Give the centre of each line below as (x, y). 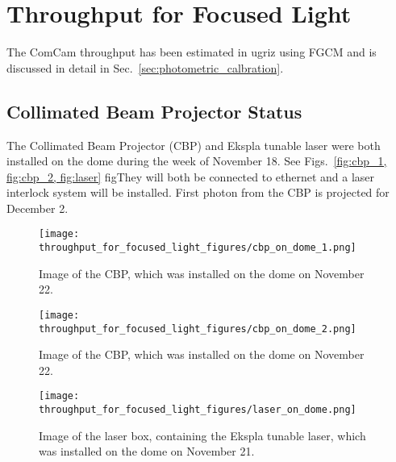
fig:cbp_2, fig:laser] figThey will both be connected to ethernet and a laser (191, 176)
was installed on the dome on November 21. (147, 451)
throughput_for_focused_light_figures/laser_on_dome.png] (198, 410)
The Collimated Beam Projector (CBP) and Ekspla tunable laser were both (194, 145)
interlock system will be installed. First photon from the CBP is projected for (198, 192)
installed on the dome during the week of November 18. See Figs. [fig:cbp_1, (197, 161)
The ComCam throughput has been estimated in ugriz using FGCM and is (192, 52)
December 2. (38, 208)
